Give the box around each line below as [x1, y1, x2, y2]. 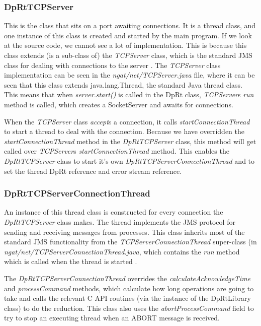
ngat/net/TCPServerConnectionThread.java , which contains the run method [4, 246, 240, 256]
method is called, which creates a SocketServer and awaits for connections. [4, 99, 233, 109]
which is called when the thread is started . [4, 256, 137, 267]
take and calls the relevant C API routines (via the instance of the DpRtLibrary [4, 293, 251, 303]
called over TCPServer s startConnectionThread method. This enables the [4, 146, 229, 156]
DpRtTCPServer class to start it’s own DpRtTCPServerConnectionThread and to [4, 155, 255, 166]
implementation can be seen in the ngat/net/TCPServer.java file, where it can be [4, 70, 255, 80]
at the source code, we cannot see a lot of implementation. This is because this [4, 40, 247, 50]
